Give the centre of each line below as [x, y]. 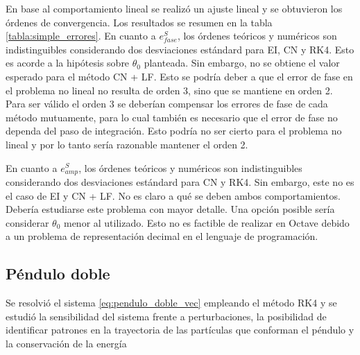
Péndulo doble [58, 274]
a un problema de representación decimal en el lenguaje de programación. [162, 236]
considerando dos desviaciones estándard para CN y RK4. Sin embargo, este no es [180, 181]
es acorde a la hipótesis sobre [68, 63]
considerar [27, 222]
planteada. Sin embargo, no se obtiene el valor [242, 63]
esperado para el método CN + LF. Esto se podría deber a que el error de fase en [179, 76]
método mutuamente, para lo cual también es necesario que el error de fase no [172, 117]
